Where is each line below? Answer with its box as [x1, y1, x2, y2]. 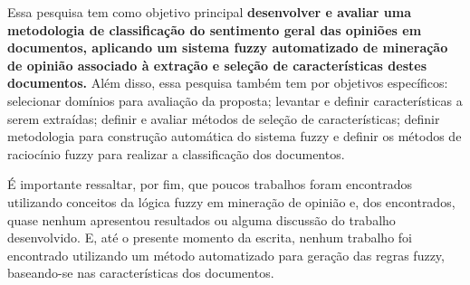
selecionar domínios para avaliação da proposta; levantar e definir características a [7, 90, 463, 109]
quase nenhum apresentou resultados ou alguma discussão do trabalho [7, 210, 396, 229]
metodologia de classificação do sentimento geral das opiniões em [7, 20, 422, 39]
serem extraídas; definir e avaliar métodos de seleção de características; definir [7, 109, 440, 128]
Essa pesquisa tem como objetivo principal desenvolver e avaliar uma [7, 3, 412, 21]
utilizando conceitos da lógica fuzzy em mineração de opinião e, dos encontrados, [7, 192, 456, 211]
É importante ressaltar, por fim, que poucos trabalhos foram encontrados [7, 175, 412, 194]
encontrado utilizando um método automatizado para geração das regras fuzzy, [7, 245, 445, 264]
